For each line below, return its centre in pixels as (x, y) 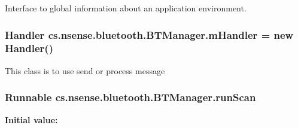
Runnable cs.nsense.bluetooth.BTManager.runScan (130, 97)
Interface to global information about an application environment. (126, 8)
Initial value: (31, 119)
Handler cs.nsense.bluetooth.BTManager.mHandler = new (149, 34)
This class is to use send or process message (85, 70)
